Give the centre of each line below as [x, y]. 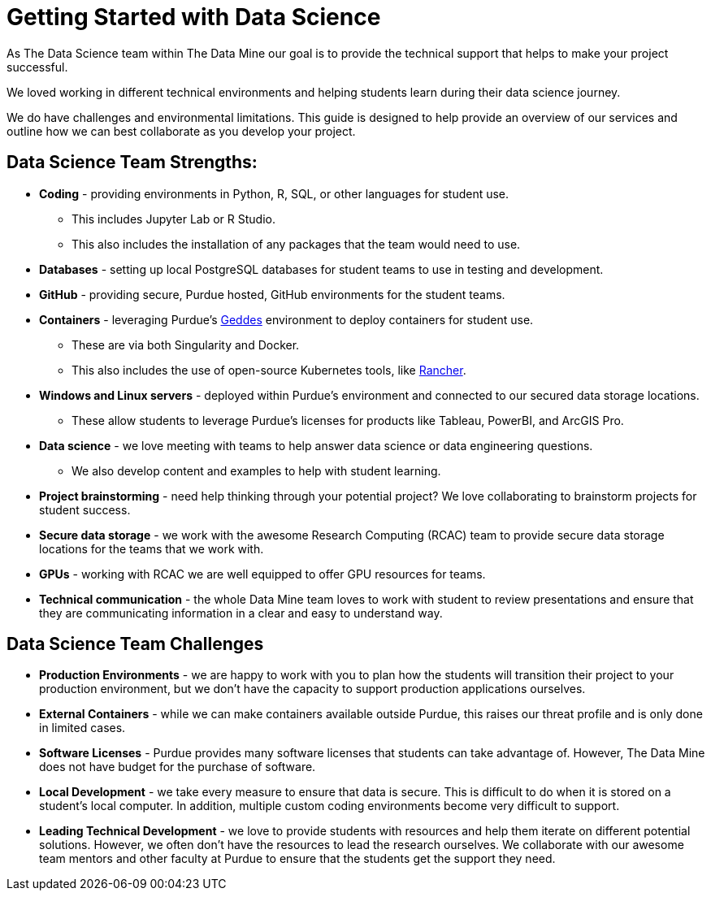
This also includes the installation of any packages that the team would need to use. [296, 244]
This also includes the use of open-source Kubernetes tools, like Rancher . [269, 370]
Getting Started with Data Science [194, 17]
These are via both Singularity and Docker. [186, 344]
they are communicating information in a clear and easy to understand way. [241, 613]
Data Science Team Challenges [135, 644]
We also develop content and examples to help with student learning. [256, 470]
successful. [37, 67]
